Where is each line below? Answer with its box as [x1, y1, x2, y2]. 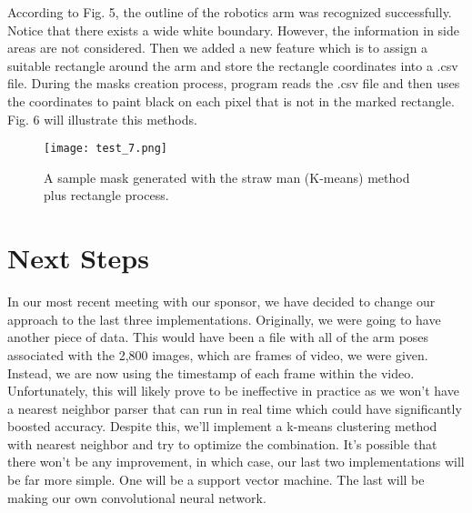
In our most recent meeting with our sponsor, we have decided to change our [7, 292, 436, 311]
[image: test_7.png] [44, 142, 168, 156]
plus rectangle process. [44, 186, 169, 205]
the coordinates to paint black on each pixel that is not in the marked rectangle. [7, 91, 455, 110]
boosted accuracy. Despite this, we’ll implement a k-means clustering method [7, 417, 437, 436]
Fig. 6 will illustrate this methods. [7, 109, 197, 128]
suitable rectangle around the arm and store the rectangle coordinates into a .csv [7, 55, 458, 75]
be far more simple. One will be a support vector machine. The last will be [7, 470, 425, 489]
